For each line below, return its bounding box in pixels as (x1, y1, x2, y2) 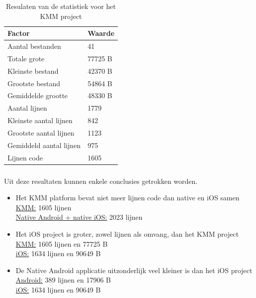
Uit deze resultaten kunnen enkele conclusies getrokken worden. (4, 175, 198, 186)
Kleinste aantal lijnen (7, 115, 73, 126)
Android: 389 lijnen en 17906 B (15, 275, 111, 285)
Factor (7, 28, 30, 38)
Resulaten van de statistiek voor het (6, 1, 116, 11)
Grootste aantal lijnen (7, 127, 75, 138)
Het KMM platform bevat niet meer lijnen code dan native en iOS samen (15, 192, 240, 203)
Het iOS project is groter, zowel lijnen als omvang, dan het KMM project (15, 229, 239, 239)
